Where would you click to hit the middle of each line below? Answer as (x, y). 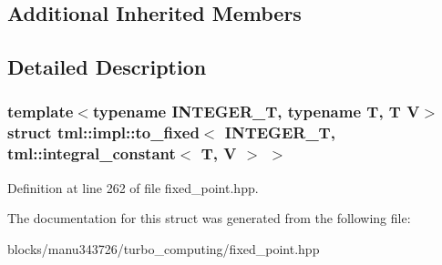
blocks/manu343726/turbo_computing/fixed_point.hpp (164, 248)
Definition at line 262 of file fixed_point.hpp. (133, 187)
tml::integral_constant (92, 153)
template (41, 112)
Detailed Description (107, 67)
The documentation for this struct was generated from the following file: (209, 218)
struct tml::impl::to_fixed (103, 132)
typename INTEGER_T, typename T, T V (256, 112)
